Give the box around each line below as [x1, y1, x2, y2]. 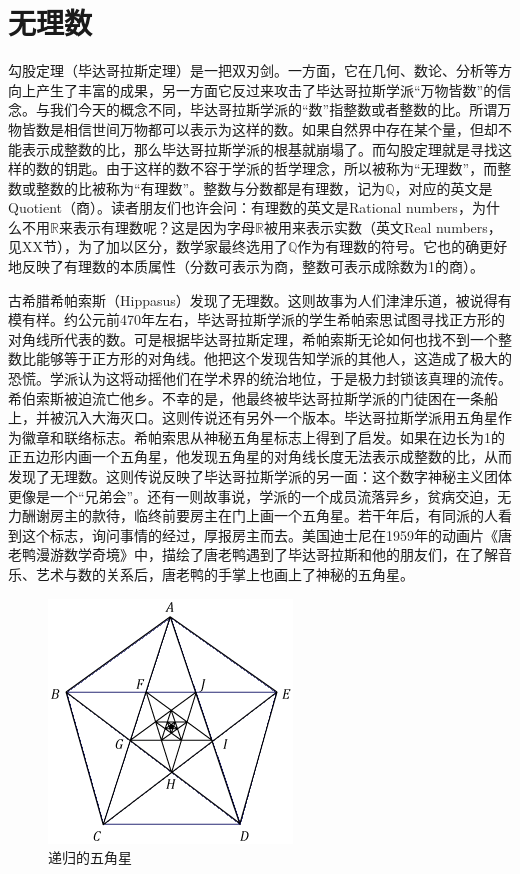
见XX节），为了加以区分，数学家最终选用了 [8, 236, 288, 257]
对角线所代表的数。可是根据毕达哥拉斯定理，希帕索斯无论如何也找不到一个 [8, 328, 498, 349]
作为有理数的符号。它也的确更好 [297, 236, 508, 257]
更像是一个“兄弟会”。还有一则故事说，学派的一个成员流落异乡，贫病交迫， [8, 485, 498, 506]
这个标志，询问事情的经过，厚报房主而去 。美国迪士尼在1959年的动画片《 [21, 524, 498, 545]
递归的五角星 [48, 847, 132, 868]
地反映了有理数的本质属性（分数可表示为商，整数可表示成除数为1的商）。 [8, 256, 484, 277]
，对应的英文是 [394, 177, 493, 198]
